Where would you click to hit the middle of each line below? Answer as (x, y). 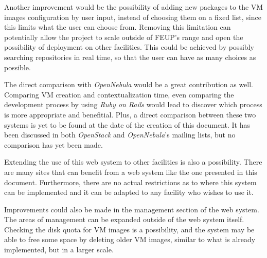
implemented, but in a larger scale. (59, 250)
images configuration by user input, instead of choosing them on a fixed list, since (133, 17)
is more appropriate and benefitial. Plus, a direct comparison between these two (130, 114)
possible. (17, 67)
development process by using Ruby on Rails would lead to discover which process (133, 104)
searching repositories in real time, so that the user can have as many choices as (130, 57)
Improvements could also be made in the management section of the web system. (132, 209)
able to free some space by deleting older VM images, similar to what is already (130, 239)
